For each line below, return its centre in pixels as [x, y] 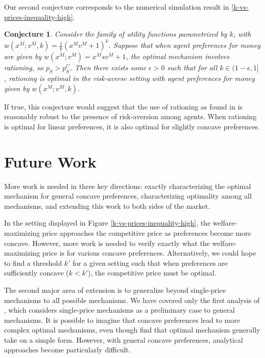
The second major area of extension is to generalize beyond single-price [115, 290]
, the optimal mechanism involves [178, 56]
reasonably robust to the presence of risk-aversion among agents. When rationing [130, 116]
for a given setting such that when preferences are [150, 263]
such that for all [192, 67]
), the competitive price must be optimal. [152, 273]
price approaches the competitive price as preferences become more [147, 232]
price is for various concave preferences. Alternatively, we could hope [149, 253]
